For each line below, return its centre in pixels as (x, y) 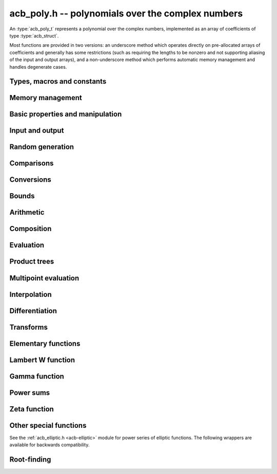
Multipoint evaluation (44, 278)
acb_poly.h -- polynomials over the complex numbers (126, 13)
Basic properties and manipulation (66, 114)
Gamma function (37, 376)
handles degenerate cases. (38, 67)
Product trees (32, 262)
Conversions (30, 180)
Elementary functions (45, 343)
